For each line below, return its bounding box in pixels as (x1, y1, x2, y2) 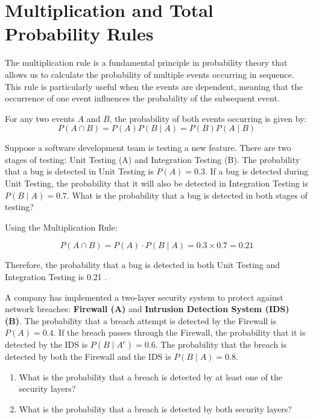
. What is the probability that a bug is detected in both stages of (66, 188, 308, 201)
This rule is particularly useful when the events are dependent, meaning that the (5, 80, 303, 92)
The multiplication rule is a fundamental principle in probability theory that (5, 56, 288, 69)
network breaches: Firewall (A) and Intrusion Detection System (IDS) (5, 302, 289, 315)
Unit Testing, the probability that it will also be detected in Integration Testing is (5, 177, 308, 190)
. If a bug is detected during (204, 165, 309, 178)
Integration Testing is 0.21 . (5, 270, 107, 283)
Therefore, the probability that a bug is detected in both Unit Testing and (5, 258, 280, 271)
